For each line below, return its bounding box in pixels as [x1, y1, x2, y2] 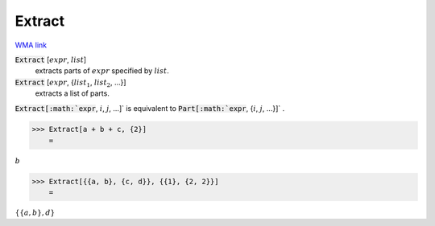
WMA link [14, 40, 48, 50]
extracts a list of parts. [35, 88, 110, 98]
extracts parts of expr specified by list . [35, 66, 169, 76]
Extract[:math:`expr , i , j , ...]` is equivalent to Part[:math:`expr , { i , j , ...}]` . [14, 103, 285, 113]
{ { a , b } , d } [14, 208, 56, 217]
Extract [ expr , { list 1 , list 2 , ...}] [14, 77, 126, 88]
